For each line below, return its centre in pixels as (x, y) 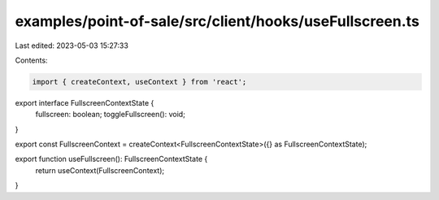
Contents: (31, 60)
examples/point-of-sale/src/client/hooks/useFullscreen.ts (217, 21)
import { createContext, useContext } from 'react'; (139, 82)
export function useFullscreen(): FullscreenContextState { (111, 159)
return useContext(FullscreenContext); (100, 170)
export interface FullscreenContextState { (85, 102)
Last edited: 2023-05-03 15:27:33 (72, 46)
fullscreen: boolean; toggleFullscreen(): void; (111, 115)
